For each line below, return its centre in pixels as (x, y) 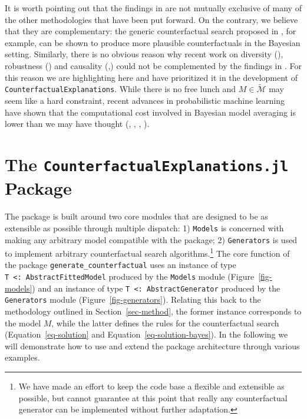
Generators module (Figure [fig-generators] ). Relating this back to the (133, 299)
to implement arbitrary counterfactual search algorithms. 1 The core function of (147, 252)
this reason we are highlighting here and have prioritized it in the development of (151, 77)
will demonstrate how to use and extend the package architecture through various (152, 346)
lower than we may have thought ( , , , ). (77, 124)
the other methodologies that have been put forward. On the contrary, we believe (151, 19)
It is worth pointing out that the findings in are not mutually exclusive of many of (153, 8)
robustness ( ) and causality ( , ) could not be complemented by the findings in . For (153, 65)
